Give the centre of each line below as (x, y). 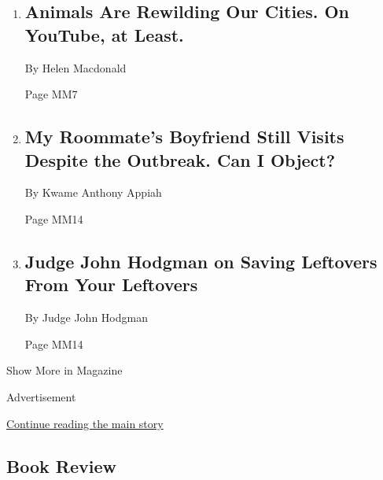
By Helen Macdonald (75, 67)
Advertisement (41, 396)
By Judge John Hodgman (86, 318)
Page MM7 (51, 94)
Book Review (61, 465)
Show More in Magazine (64, 370)
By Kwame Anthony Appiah (93, 192)
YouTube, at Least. (104, 34)
